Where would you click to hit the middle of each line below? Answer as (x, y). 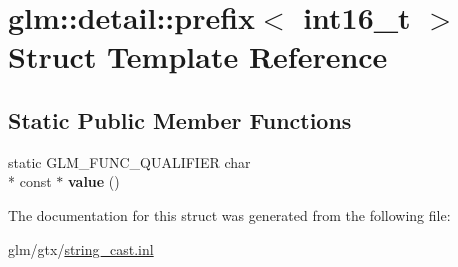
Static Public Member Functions (180, 119)
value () (93, 181)
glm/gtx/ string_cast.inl (81, 248)
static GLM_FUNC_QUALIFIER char (129, 161)
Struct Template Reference (198, 56)
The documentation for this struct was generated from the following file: (229, 214)
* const (30, 181)
